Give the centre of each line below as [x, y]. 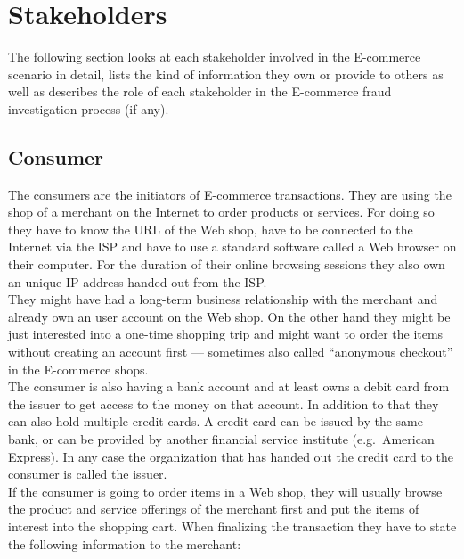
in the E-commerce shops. [78, 369]
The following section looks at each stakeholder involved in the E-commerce [215, 57]
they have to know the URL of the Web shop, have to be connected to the [211, 229]
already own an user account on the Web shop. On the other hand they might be [229, 316]
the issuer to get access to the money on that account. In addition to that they [224, 403]
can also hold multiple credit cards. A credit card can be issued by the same [216, 421]
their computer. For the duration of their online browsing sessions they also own [227, 264]
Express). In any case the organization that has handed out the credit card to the [231, 456]
